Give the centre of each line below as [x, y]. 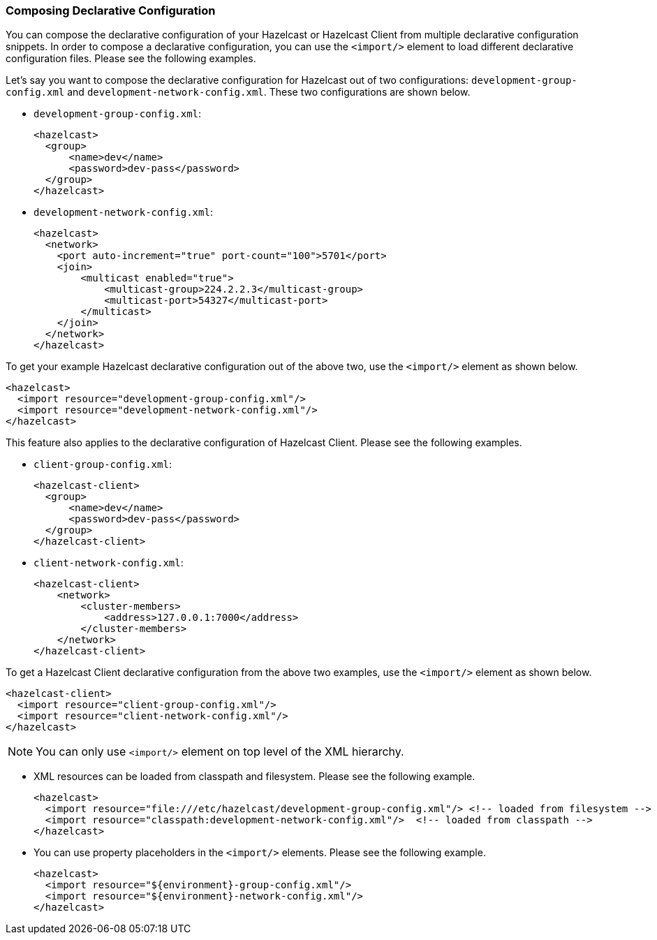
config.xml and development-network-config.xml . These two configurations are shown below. [238, 92]
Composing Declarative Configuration [111, 10]
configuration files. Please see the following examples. [131, 59]
